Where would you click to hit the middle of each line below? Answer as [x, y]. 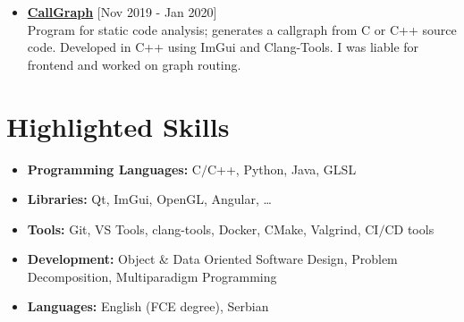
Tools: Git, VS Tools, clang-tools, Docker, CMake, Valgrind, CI [203, 229]
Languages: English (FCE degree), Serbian [148, 306]
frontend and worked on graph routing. [134, 64]
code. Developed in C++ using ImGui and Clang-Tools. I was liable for [223, 47]
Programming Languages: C [114, 169]
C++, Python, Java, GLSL [282, 169]
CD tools [409, 229]
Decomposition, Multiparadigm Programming [152, 276]
